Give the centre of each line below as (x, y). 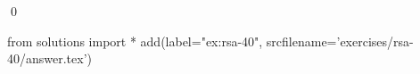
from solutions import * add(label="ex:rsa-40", (135, 41)
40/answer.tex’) (50, 58)
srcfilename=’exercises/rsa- (340, 41)
